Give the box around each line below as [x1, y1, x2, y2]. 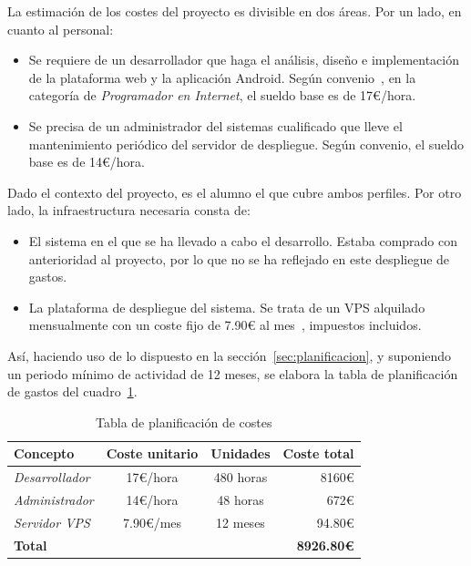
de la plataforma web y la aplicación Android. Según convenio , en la [28, 67, 416, 87]
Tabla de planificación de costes [96, 412, 272, 431]
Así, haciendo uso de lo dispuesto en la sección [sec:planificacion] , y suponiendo [7, 345, 452, 365]
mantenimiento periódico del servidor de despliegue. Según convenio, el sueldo [28, 134, 464, 153]
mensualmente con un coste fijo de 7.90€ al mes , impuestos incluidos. [28, 315, 422, 334]
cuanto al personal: [7, 19, 114, 38]
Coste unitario [106, 444, 199, 463]
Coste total [282, 444, 354, 463]
